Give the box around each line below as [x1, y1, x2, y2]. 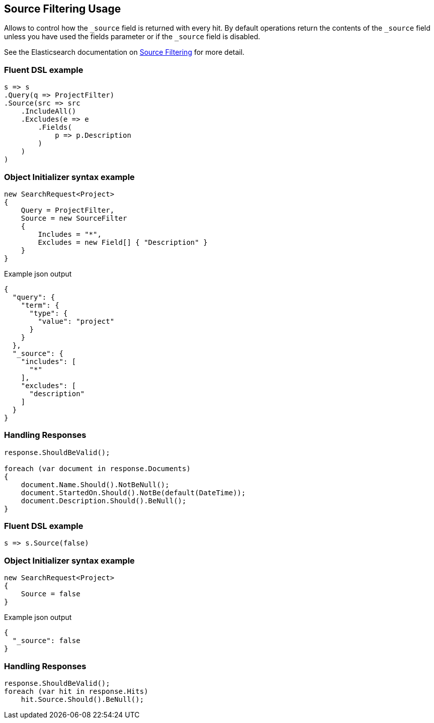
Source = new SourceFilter [21, 214, 127, 222]
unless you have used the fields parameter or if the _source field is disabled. [4, 32, 261, 41]
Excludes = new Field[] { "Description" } [38, 238, 208, 246]
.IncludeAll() [21, 107, 76, 116]
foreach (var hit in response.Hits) [4, 687, 148, 695]
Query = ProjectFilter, [21, 206, 115, 214]
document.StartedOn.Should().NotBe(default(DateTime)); [21, 488, 246, 497]
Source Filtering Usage [4, 3, 121, 15]
